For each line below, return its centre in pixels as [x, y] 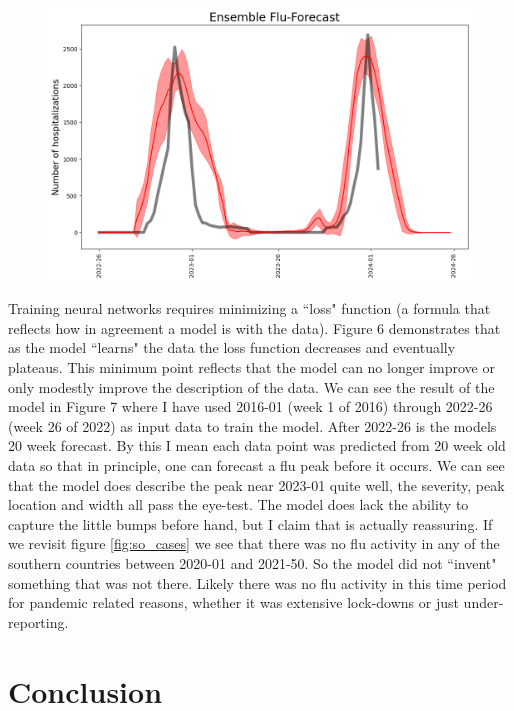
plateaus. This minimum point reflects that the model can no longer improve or [251, 367]
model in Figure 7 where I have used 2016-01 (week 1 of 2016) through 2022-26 [250, 406]
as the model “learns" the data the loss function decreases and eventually [232, 347]
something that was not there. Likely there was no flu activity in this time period [257, 582]
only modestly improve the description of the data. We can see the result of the [251, 386]
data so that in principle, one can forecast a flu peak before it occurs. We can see [256, 465]
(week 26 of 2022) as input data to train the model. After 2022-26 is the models [252, 425]
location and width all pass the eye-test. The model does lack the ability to [238, 504]
